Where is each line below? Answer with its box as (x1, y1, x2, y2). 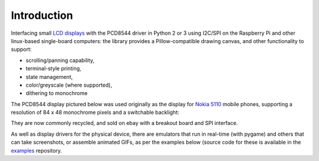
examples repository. (11, 147, 62, 154)
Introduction (11, 9, 73, 22)
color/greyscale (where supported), (25, 81, 112, 88)
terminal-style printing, (25, 65, 82, 72)
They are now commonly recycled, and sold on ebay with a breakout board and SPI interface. (11, 120, 238, 127)
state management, (25, 73, 73, 80)
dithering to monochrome (25, 90, 88, 97)
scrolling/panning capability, (25, 57, 95, 64)
